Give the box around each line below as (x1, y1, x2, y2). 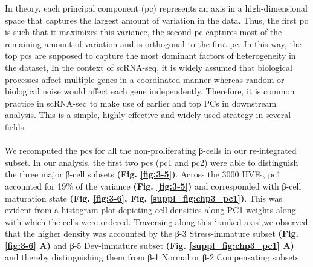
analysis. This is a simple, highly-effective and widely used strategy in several (5, 108, 291, 121)
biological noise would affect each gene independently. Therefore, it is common (5, 85, 295, 97)
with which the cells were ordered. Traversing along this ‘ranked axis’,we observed (5, 215, 308, 228)
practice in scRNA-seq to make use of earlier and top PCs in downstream (5, 96, 277, 109)
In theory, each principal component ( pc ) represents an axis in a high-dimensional (5, 2, 308, 14)
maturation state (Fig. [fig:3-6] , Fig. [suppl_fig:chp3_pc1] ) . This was (5, 191, 283, 204)
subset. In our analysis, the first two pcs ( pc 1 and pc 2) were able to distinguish (5, 156, 298, 168)
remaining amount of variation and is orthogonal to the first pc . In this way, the (5, 37, 302, 50)
